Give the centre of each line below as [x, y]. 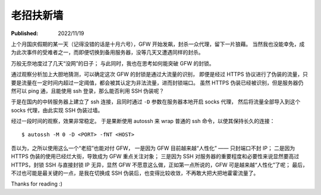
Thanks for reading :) [37, 184]
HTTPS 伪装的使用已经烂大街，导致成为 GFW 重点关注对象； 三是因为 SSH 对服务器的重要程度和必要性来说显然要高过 [155, 156]
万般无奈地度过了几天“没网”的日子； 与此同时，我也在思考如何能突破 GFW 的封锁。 [113, 63]
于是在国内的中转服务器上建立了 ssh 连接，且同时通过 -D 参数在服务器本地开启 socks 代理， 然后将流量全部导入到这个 [156, 102]
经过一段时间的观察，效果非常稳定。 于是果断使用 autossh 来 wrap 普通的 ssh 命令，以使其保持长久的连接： [143, 121]
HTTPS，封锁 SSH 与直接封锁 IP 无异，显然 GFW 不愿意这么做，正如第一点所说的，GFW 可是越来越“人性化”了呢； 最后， [160, 165]
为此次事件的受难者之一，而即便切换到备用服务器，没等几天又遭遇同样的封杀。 [107, 52]
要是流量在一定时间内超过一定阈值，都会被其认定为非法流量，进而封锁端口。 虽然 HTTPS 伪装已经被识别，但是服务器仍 [157, 83]
